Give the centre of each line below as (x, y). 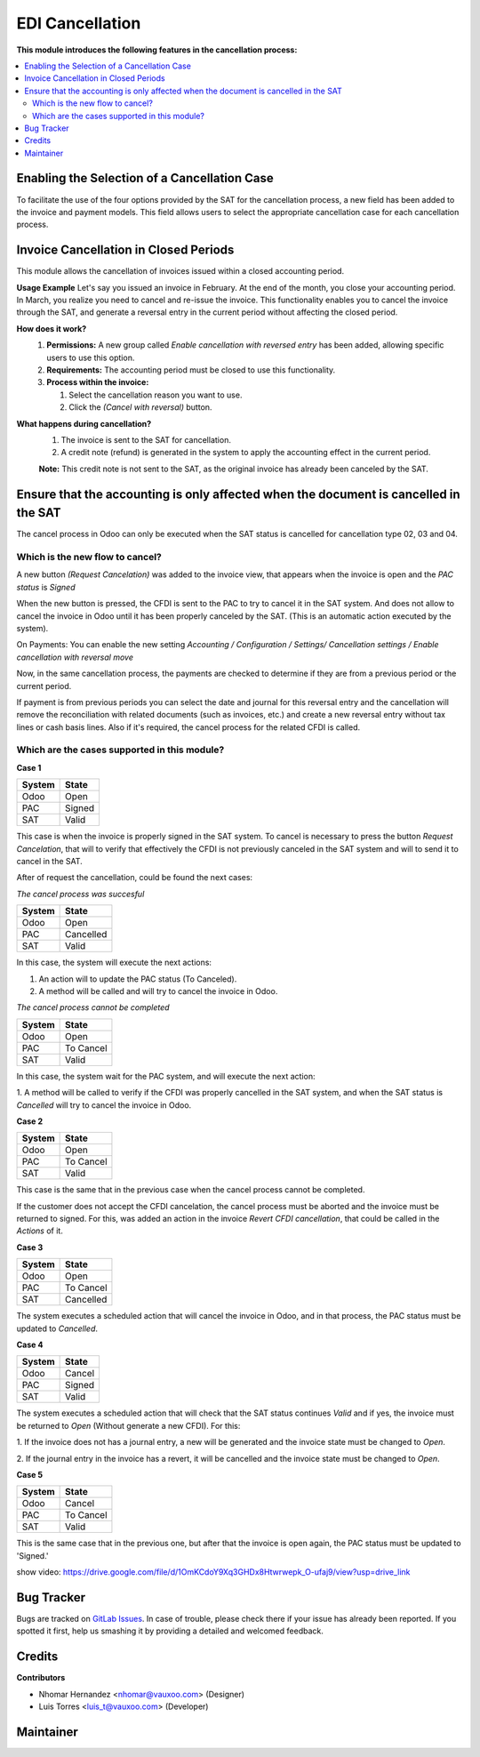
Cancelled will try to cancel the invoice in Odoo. (104, 1105)
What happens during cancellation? (84, 423)
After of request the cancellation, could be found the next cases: (135, 878)
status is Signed (46, 587)
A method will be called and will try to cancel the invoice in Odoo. (158, 991)
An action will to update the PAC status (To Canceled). (138, 979)
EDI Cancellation (79, 23)
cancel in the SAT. (50, 861)
